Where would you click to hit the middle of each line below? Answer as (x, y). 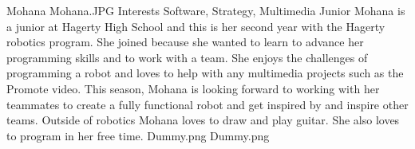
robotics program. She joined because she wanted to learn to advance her (185, 42)
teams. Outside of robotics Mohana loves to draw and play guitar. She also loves (203, 120)
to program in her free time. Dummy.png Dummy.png (138, 135)
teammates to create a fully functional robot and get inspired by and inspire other (207, 104)
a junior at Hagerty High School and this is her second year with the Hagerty (196, 26)
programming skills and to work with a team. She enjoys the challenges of (187, 57)
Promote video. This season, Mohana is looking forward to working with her (193, 88)
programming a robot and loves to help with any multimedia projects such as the (205, 73)
